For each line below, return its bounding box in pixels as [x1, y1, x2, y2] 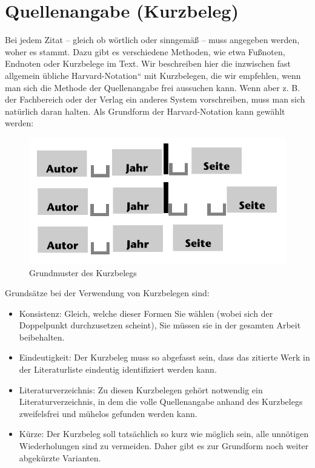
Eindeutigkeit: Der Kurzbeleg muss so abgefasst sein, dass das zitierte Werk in [19, 351, 310, 364]
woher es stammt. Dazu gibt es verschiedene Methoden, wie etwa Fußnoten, [5, 45, 285, 58]
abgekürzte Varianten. [19, 451, 101, 464]
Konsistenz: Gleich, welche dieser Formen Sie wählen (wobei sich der [19, 307, 273, 319]
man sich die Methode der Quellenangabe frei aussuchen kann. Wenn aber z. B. [5, 81, 300, 93]
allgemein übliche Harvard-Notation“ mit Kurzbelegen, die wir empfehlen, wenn [5, 69, 301, 81]
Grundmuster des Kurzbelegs [29, 266, 137, 279]
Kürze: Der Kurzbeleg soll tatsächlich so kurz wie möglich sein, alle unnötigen [19, 427, 309, 440]
